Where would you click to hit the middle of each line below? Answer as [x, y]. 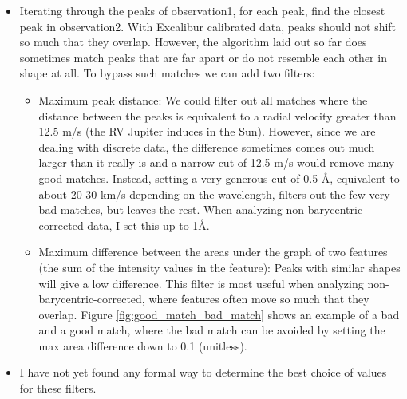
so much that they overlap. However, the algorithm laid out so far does [193, 42]
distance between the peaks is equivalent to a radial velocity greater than [217, 115]
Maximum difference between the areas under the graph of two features [213, 252]
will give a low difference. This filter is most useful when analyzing [201, 283]
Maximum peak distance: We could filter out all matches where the [203, 99]
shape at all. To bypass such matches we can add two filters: [167, 73]
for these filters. [58, 388]
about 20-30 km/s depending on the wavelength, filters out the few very [214, 194]
